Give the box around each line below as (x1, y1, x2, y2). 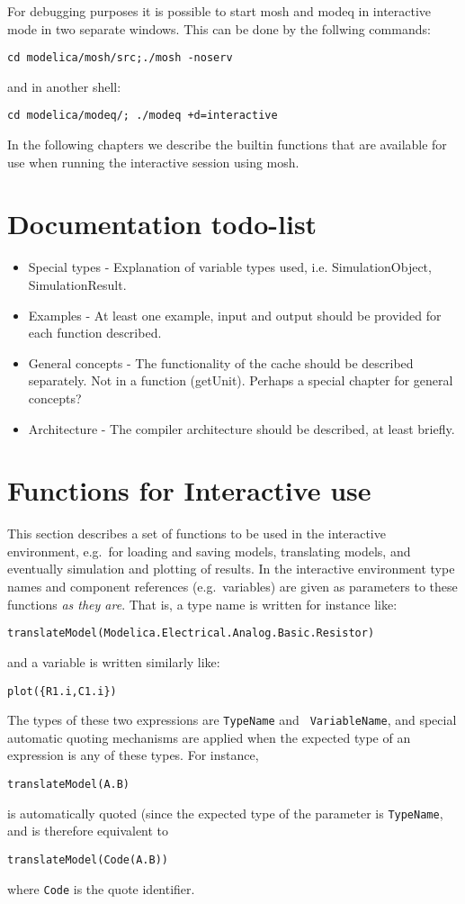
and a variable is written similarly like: (7, 652, 220, 671)
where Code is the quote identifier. (7, 879, 195, 898)
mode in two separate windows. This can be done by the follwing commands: (7, 19, 431, 38)
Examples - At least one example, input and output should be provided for (28, 305, 442, 324)
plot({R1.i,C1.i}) (7, 684, 117, 698)
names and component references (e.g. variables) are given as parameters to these (7, 577, 458, 596)
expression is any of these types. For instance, (7, 746, 259, 764)
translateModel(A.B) (7, 778, 130, 791)
